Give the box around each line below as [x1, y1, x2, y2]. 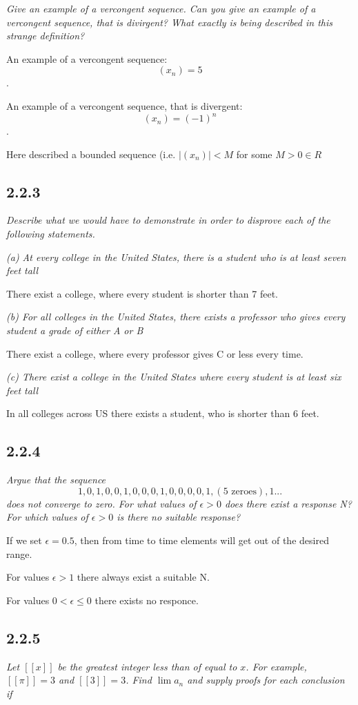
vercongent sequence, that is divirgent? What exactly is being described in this [6, 15, 332, 29]
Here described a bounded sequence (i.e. [6, 146, 176, 161]
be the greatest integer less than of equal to [57, 659, 237, 673]
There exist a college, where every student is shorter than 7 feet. [6, 286, 279, 300]
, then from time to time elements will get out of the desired [74, 532, 329, 547]
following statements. [6, 226, 95, 241]
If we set [6, 532, 42, 547]
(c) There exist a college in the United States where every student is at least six [6, 369, 341, 384]
